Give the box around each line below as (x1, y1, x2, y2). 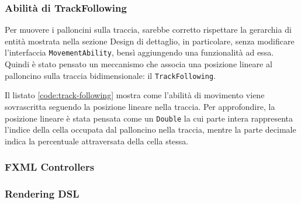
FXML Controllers (5, 160, 95, 174)
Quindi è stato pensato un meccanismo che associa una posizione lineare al (5, 58, 272, 70)
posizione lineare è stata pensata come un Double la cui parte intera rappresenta (5, 112, 293, 124)
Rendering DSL (5, 186, 79, 201)
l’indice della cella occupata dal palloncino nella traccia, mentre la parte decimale (5, 123, 296, 136)
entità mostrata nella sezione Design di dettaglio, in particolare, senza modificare (5, 34, 295, 47)
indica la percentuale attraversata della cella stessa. (5, 134, 189, 147)
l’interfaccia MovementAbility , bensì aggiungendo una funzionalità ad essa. (5, 46, 274, 58)
